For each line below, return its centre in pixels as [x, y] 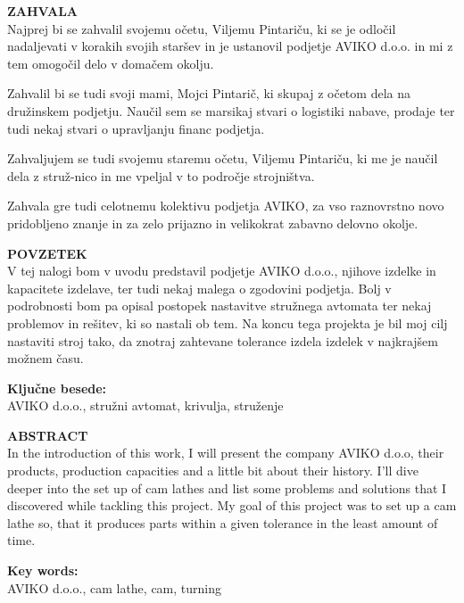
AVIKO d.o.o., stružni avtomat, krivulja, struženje [145, 405]
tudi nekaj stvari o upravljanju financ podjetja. [136, 128]
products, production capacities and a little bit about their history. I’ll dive [213, 471]
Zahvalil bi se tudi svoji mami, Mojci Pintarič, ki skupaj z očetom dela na [209, 93]
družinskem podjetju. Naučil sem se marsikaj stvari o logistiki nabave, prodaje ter [231, 110]
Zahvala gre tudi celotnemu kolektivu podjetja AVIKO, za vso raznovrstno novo [226, 206]
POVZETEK [47, 253]
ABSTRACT [48, 435]
